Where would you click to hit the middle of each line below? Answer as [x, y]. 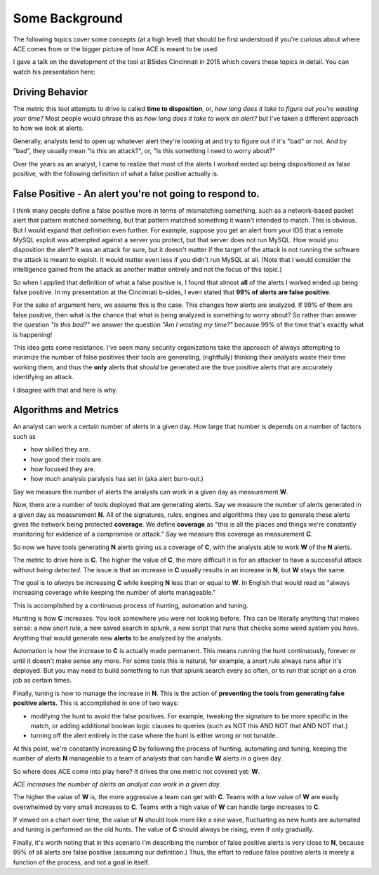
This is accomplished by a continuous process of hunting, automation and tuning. [131, 605]
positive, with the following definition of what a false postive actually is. [116, 173]
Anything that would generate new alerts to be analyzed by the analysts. [118, 638]
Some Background [68, 18]
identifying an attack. [44, 377]
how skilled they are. [60, 449]
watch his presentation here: [54, 72]
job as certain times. [42, 680]
